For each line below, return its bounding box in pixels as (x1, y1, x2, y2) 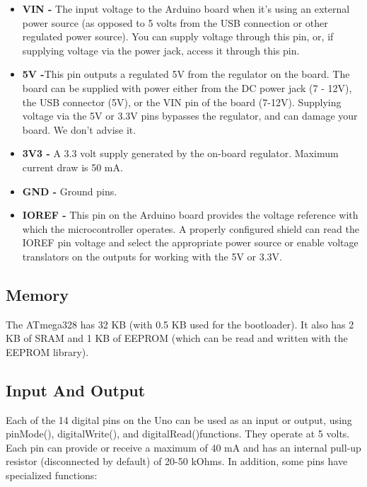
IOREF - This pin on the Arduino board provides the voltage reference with (22, 207, 359, 222)
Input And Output (6, 379, 146, 401)
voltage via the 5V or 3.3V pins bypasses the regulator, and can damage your (22, 108, 358, 123)
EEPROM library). (6, 344, 89, 359)
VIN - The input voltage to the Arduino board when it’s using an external (22, 1, 350, 16)
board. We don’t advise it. (22, 122, 136, 137)
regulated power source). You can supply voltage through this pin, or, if (22, 29, 334, 44)
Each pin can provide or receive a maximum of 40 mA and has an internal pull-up (6, 440, 361, 454)
